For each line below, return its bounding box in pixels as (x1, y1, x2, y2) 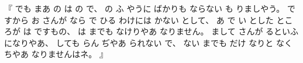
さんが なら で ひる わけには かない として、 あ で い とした (42, 13, 274, 26)
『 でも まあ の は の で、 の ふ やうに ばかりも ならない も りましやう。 (4, 2, 285, 14)
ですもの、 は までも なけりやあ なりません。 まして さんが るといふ (34, 25, 299, 37)
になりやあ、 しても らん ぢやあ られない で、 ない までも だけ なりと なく (4, 36, 292, 48)
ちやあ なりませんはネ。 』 (4, 48, 108, 60)
